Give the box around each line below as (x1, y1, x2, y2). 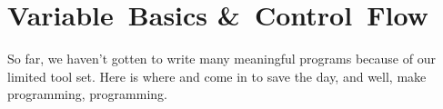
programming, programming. (7, 84, 167, 104)
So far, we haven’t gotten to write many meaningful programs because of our (7, 49, 436, 68)
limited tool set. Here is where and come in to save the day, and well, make (7, 66, 427, 85)
